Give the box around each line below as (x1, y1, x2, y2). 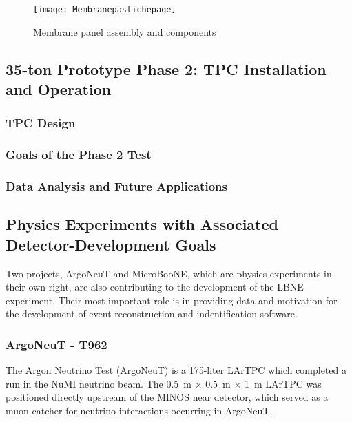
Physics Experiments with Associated (6, 213, 278, 235)
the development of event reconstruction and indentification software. (6, 306, 298, 321)
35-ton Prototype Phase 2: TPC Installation (6, 58, 327, 79)
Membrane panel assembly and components (33, 24, 216, 39)
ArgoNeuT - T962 (6, 335, 107, 352)
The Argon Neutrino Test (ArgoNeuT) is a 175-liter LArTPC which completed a (6, 363, 346, 377)
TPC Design (6, 114, 76, 131)
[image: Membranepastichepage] (33, 5, 176, 14)
